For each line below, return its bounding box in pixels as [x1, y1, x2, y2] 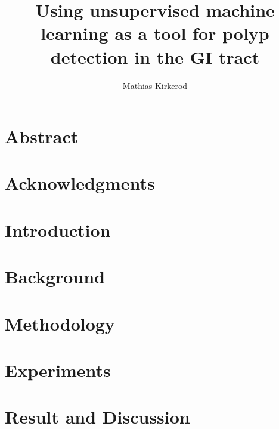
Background [5, 264, 106, 289]
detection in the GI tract [50, 44, 260, 69]
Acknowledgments [5, 171, 155, 195]
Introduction [5, 217, 111, 242]
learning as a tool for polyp [41, 21, 269, 45]
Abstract [5, 124, 79, 149]
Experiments [5, 357, 111, 382]
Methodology [5, 311, 115, 335]
